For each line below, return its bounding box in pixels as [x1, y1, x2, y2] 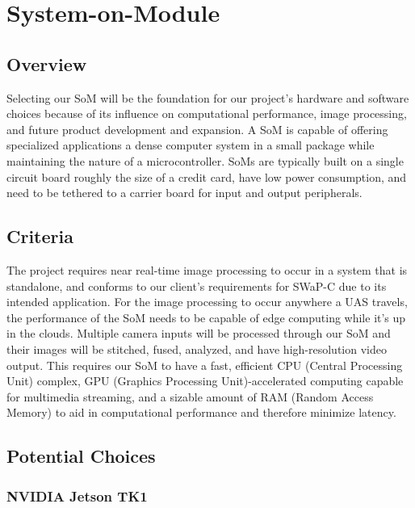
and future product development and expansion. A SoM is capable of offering [6, 120, 388, 137]
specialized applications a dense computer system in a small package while [6, 136, 375, 153]
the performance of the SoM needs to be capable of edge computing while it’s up [6, 309, 406, 325]
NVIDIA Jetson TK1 [6, 485, 148, 506]
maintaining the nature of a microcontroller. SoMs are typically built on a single [6, 152, 404, 169]
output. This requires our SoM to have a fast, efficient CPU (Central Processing [6, 356, 403, 373]
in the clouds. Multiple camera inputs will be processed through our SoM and [6, 325, 391, 342]
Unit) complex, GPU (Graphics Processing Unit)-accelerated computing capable [6, 372, 404, 389]
